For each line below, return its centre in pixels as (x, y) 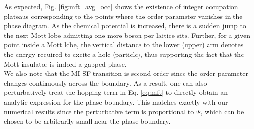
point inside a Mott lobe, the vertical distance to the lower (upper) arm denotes (124, 45)
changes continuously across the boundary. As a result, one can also (105, 83)
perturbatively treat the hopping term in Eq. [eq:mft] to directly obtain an (116, 92)
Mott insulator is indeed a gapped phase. (65, 64)
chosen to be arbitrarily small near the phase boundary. (87, 121)
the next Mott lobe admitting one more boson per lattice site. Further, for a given (127, 35)
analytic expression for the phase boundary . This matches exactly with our (116, 101)
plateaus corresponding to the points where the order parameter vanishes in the (123, 16)
